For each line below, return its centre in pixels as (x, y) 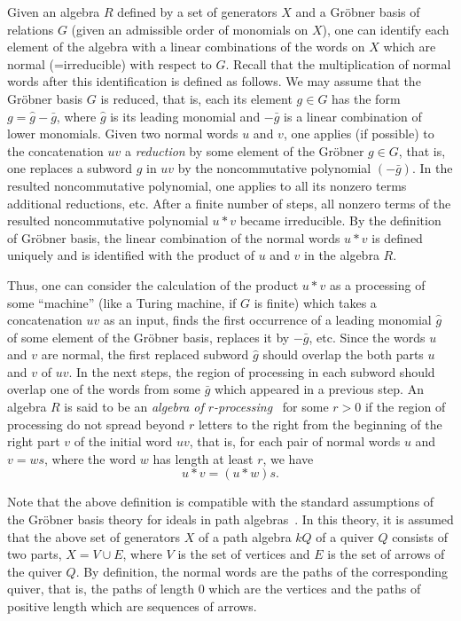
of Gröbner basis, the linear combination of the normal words (174, 237)
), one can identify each (386, 29)
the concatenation (55, 150)
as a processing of (377, 284)
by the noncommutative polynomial (274, 168)
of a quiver (345, 536)
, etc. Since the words (367, 337)
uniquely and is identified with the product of (131, 255)
